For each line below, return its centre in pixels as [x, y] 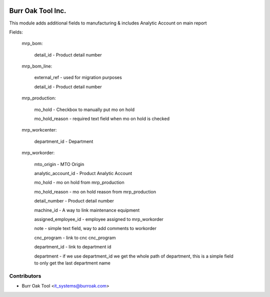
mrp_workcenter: [39, 130]
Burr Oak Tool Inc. [38, 11]
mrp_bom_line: [37, 66]
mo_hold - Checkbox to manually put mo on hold [84, 109]
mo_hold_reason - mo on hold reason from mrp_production [95, 191]
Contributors [25, 276]
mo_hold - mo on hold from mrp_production [79, 182]
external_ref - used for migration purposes [78, 77]
